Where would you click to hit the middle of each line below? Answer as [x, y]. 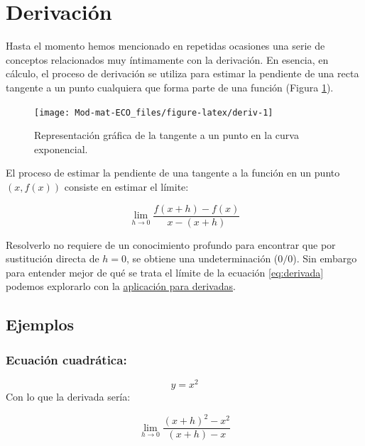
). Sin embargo [325, 258]
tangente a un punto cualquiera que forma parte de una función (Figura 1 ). [170, 87]
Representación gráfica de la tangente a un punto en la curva [167, 135]
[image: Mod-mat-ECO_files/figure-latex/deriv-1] [154, 112]
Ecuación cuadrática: [66, 359]
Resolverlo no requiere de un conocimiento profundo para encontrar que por [171, 244]
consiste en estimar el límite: [126, 186]
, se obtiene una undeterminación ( [202, 258]
